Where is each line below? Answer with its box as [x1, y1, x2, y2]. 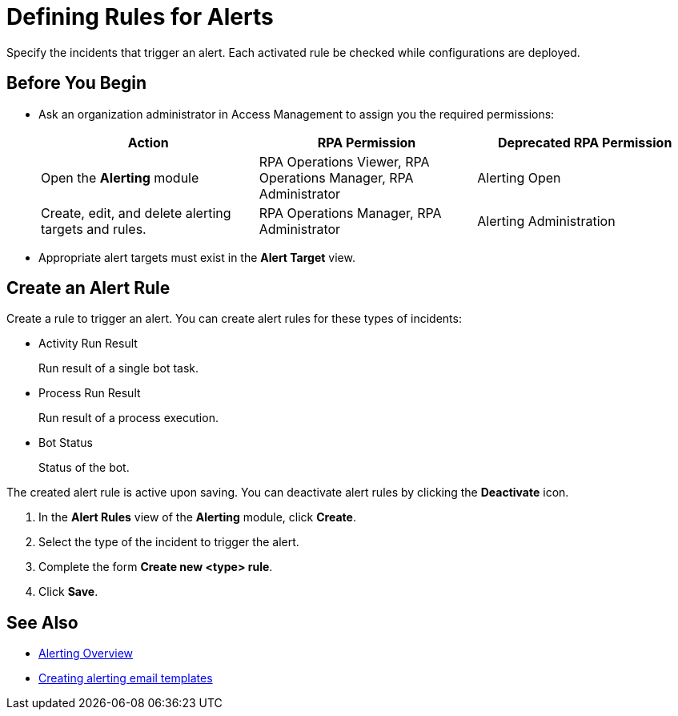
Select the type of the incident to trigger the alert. [38, 535, 299, 549]
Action [127, 134, 169, 151]
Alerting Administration [477, 212, 616, 229]
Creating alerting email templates [38, 671, 213, 686]
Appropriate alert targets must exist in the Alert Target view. [38, 250, 355, 264]
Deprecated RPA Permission [497, 134, 672, 151]
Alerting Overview [38, 646, 134, 661]
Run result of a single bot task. [38, 361, 199, 376]
